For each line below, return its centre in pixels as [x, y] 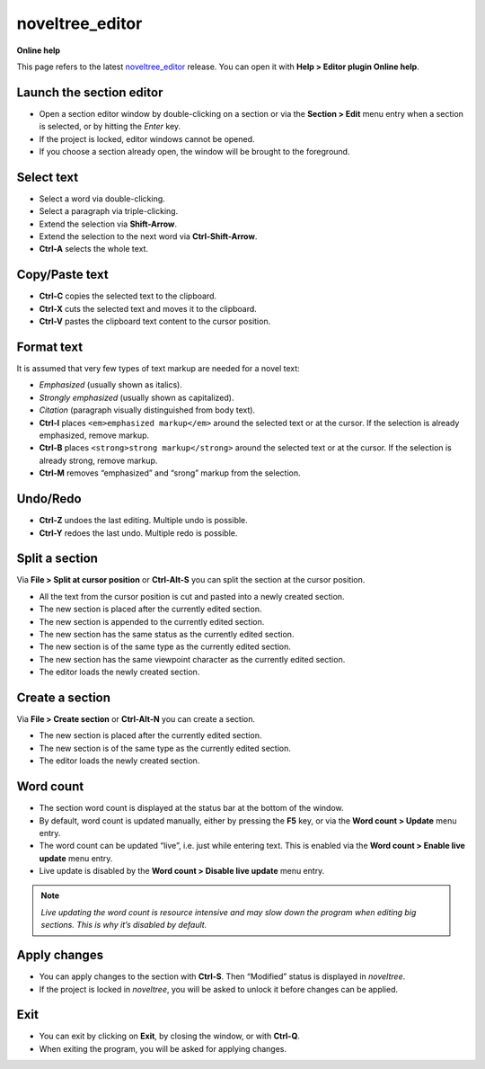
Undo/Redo [49, 499]
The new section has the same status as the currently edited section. [167, 634]
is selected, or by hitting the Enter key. [110, 127]
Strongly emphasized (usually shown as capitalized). [137, 397]
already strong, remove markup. [98, 460]
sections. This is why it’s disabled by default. [124, 925]
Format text [50, 347]
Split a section [57, 559]
